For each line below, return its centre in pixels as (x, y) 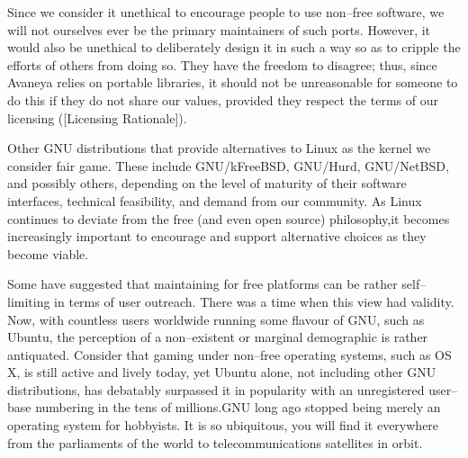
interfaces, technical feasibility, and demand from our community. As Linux (215, 200)
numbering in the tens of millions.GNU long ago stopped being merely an (238, 407)
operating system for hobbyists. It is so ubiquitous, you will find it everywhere (223, 425)
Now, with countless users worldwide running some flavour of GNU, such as (216, 319)
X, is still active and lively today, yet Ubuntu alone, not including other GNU (222, 372)
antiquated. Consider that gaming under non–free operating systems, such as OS (229, 354)
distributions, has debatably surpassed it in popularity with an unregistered (216, 389)
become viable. (48, 253)
